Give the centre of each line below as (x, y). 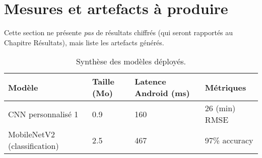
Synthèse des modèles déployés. (131, 61)
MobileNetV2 (31, 134)
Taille (103, 82)
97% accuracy (229, 140)
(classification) (34, 146)
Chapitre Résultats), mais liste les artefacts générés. (84, 42)
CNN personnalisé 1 (43, 114)
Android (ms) (162, 93)
